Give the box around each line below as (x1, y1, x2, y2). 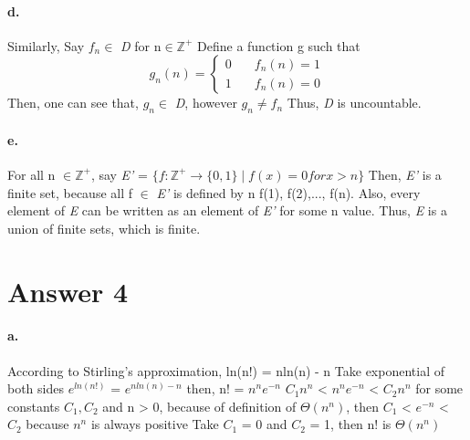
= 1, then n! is (309, 414, 392, 434)
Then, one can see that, (7, 93, 139, 112)
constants (7, 396, 60, 415)
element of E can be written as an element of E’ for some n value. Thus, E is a (7, 201, 447, 220)
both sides (7, 379, 64, 398)
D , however (174, 93, 237, 112)
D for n (120, 36, 162, 55)
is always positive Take (90, 414, 219, 434)
